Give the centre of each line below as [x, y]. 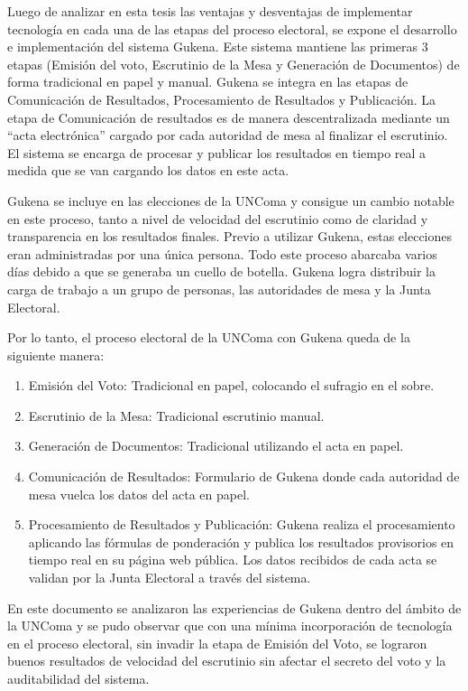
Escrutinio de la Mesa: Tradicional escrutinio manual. [176, 415]
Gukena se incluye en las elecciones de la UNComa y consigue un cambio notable [231, 200]
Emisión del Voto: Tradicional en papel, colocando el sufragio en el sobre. [231, 385]
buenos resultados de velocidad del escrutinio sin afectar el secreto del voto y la [227, 661]
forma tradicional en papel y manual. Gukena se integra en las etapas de [208, 82]
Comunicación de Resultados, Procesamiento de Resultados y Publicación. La [222, 99]
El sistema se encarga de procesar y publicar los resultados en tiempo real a [217, 152]
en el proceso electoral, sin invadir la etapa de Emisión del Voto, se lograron [217, 643]
